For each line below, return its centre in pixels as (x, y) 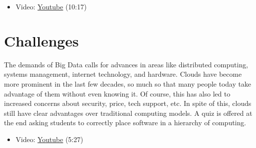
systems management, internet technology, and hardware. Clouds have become (123, 74)
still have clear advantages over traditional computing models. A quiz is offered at (128, 113)
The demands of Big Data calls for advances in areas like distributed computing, (126, 64)
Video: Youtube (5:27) (49, 139)
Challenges (41, 40)
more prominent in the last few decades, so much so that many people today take (128, 83)
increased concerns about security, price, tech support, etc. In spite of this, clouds (128, 103)
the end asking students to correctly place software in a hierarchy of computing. (125, 123)
